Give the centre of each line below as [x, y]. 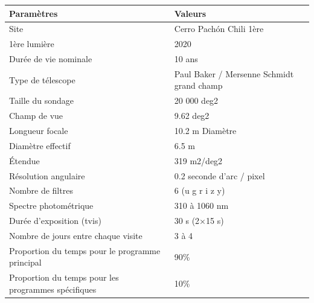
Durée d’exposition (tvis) [55, 221]
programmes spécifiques [53, 289]
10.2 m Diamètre [205, 130]
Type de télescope [42, 79]
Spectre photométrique [51, 206]
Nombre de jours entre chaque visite [76, 235]
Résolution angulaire [47, 175]
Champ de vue [36, 116]
